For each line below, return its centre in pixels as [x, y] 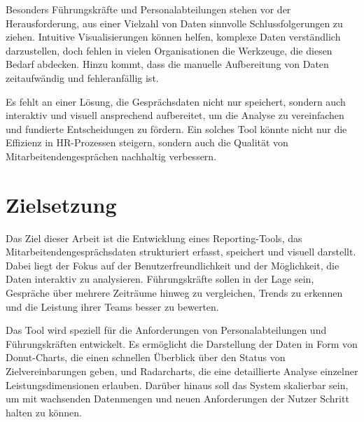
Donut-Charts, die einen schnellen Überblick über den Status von [146, 357]
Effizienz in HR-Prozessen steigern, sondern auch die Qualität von [147, 142]
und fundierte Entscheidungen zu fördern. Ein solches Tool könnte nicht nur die [176, 128]
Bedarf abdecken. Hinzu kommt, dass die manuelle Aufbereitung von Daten [167, 64]
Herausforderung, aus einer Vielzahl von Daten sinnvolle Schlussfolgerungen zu [174, 23]
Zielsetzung [61, 204]
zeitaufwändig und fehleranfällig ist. [82, 77]
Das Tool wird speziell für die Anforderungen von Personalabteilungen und [166, 330]
